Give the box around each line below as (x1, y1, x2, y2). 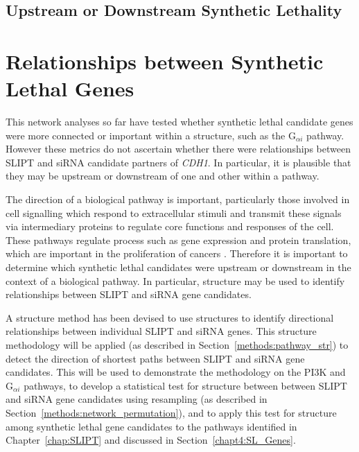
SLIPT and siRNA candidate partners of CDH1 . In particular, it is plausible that (6, 155, 351, 169)
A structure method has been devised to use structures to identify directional (6, 310, 334, 324)
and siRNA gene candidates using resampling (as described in (6, 392, 268, 406)
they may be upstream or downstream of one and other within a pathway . (6, 168, 319, 183)
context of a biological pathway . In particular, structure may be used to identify (6, 273, 345, 288)
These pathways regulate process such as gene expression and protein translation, (6, 232, 351, 247)
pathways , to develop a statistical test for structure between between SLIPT (24, 378, 347, 392)
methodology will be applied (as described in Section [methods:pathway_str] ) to (6, 338, 349, 351)
